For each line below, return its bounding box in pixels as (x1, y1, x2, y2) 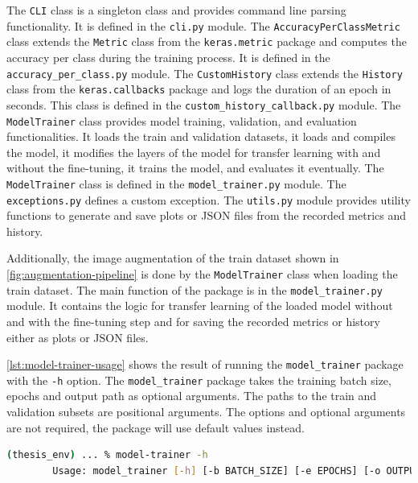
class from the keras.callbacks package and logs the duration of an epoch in (6, 80, 391, 97)
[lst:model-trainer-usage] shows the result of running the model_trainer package (6, 356, 404, 373)
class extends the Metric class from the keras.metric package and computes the (6, 33, 407, 50)
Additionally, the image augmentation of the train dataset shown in (6, 250, 339, 266)
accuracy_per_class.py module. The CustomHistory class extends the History (6, 64, 403, 81)
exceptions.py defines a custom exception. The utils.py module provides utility (6, 191, 411, 208)
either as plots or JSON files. (6, 328, 149, 345)
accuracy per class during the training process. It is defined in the (6, 48, 330, 65)
